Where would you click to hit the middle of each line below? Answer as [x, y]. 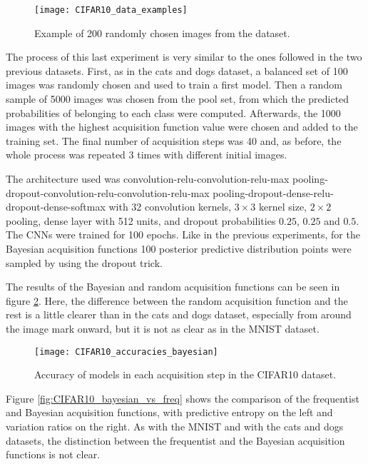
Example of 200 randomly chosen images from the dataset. [162, 32]
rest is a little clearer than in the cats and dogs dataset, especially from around [179, 314]
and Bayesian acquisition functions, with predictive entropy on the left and [169, 412]
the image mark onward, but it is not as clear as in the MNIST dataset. [163, 328]
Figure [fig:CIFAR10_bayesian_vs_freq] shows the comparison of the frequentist [183, 398]
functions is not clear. [53, 454]
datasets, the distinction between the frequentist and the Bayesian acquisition [175, 440]
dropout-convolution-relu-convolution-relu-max [108, 192]
